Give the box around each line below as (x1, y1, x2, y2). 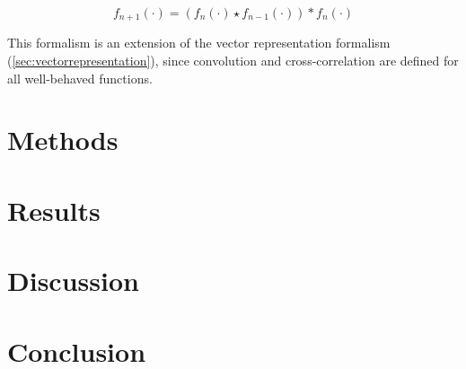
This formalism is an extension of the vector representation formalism (7, 33, 391, 52)
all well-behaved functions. (7, 68, 153, 87)
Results (7, 191, 101, 228)
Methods (7, 121, 119, 158)
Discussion (7, 262, 139, 299)
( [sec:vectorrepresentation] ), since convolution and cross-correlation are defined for (7, 51, 459, 70)
